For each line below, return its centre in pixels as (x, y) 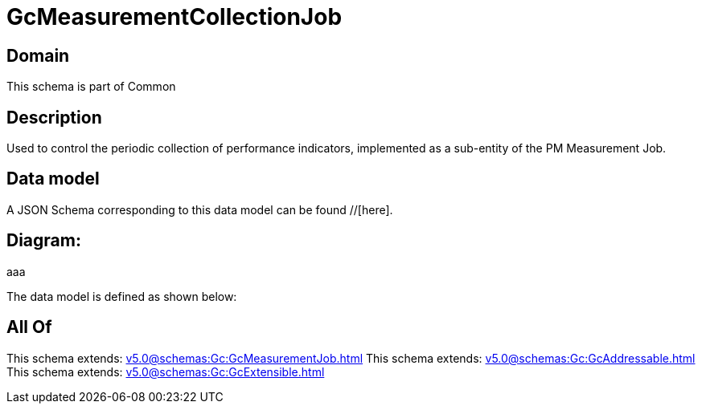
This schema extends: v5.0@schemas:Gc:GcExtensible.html (166, 371)
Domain (38, 55)
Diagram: (44, 241)
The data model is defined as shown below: (122, 296)
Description (54, 117)
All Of (29, 327)
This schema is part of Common (91, 87)
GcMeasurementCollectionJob (174, 17)
